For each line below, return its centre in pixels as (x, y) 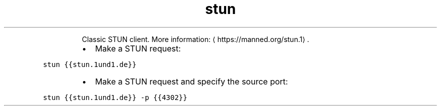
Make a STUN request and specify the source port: (191, 81)
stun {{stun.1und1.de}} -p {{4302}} (115, 97)
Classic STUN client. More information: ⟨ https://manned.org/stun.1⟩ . (196, 39)
